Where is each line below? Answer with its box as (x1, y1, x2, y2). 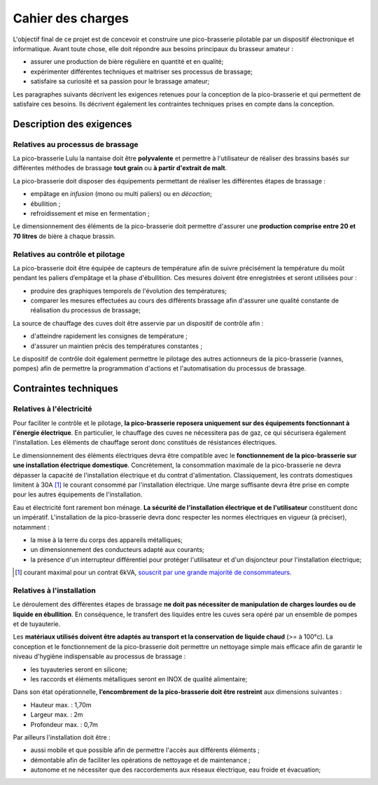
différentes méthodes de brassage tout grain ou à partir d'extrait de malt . (13, 164, 227, 172)
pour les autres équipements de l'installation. (13, 490, 143, 499)
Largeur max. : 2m (30, 711, 83, 719)
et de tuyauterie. (13, 620, 61, 628)
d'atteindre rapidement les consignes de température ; (30, 332, 188, 340)
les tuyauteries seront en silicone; (30, 665, 128, 674)
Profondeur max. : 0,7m (30, 720, 98, 728)
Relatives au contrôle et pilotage (13, 249, 125, 259)
